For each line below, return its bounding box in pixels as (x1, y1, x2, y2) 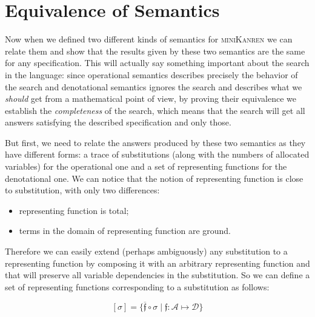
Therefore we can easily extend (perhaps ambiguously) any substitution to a (5, 245, 288, 258)
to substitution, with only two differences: (5, 184, 160, 196)
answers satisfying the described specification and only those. (5, 116, 231, 128)
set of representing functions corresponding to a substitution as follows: (5, 280, 270, 293)
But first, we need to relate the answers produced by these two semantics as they (5, 136, 306, 148)
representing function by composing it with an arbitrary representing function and (5, 256, 310, 269)
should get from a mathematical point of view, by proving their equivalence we (5, 92, 296, 105)
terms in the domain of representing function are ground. (19, 224, 231, 237)
